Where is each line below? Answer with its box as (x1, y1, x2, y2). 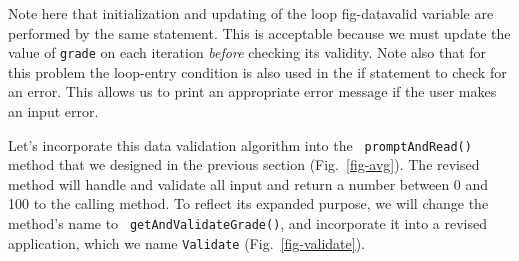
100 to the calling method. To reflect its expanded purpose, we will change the (8, 193, 489, 214)
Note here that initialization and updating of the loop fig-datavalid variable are (8, 3, 494, 23)
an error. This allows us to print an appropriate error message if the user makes (8, 81, 497, 102)
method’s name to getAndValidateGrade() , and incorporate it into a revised (8, 213, 488, 234)
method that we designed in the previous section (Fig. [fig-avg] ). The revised (8, 154, 480, 175)
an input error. (8, 101, 99, 122)
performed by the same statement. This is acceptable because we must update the (8, 22, 511, 43)
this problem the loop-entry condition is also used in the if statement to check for (8, 61, 507, 82)
